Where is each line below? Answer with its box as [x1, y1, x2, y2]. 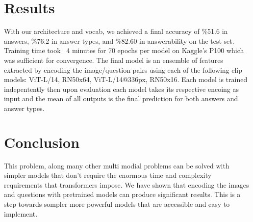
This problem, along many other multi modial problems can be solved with [4, 160, 229, 170]
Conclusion [4, 132, 80, 152]
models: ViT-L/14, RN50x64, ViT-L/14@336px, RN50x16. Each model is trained [4, 74, 248, 84]
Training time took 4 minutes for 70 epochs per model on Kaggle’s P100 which [4, 45, 244, 55]
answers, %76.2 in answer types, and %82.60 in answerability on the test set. [4, 35, 234, 46]
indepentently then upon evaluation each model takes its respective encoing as [4, 83, 239, 94]
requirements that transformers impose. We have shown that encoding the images [4, 179, 249, 190]
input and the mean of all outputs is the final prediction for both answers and [4, 93, 238, 104]
